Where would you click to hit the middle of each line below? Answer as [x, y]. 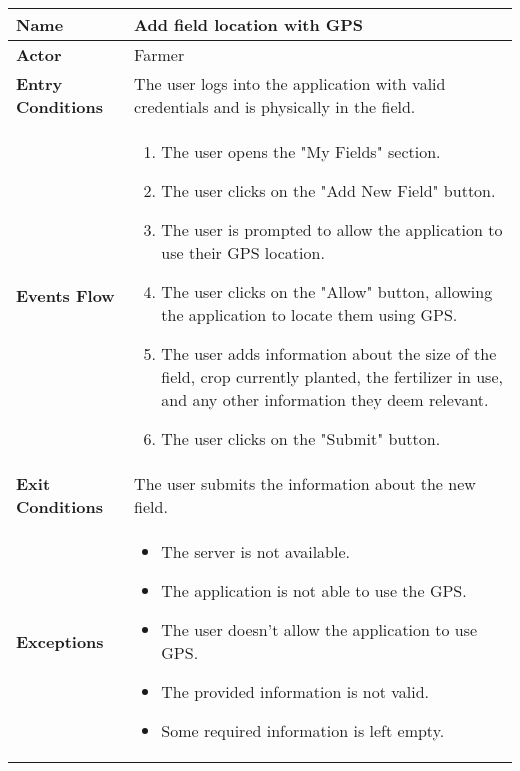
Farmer [159, 54]
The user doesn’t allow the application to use [319, 629]
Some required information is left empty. [303, 730]
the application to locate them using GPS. [309, 314]
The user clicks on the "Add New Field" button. [328, 190]
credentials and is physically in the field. [275, 106]
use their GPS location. [243, 252]
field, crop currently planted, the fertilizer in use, [332, 376]
